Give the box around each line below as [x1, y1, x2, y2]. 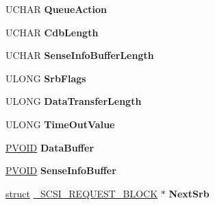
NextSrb [168, 186, 210, 200]
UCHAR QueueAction [5, 2, 107, 16]
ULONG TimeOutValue [5, 117, 115, 131]
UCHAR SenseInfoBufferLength [5, 48, 154, 62]
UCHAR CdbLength [5, 25, 99, 39]
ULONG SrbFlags [5, 71, 86, 85]
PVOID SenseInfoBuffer [5, 163, 116, 178]
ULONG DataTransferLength [5, 94, 142, 108]
